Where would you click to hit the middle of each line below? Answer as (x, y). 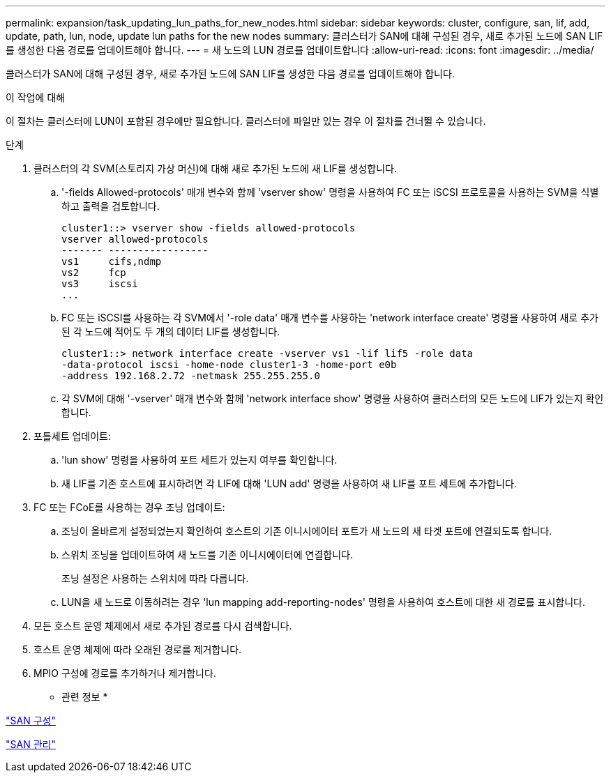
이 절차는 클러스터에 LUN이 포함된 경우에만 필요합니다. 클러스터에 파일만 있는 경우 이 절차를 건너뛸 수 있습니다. (246, 121)
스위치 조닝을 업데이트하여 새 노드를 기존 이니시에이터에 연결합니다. (207, 555)
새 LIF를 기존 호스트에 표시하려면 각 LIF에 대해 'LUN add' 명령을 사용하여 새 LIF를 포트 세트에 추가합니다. (289, 483)
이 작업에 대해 (36, 97)
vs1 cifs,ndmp (112, 261)
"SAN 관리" (31, 744)
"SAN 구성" (31, 720)
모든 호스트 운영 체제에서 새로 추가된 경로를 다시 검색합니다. (163, 626)
